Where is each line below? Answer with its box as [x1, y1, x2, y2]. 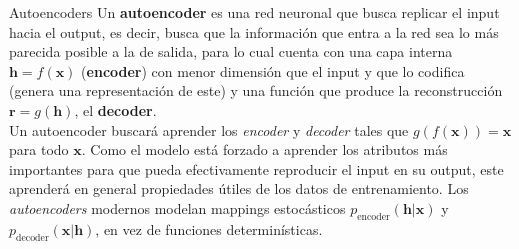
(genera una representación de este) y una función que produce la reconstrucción [9, 80, 503, 101]
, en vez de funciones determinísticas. [95, 218, 323, 239]
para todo [9, 139, 69, 160]
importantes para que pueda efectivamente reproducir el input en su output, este [9, 158, 504, 179]
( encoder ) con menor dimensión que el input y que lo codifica [81, 60, 465, 81]
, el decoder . [74, 99, 157, 120]
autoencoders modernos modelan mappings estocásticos [9, 197, 346, 218]
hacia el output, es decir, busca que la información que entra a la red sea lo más [9, 21, 499, 42]
